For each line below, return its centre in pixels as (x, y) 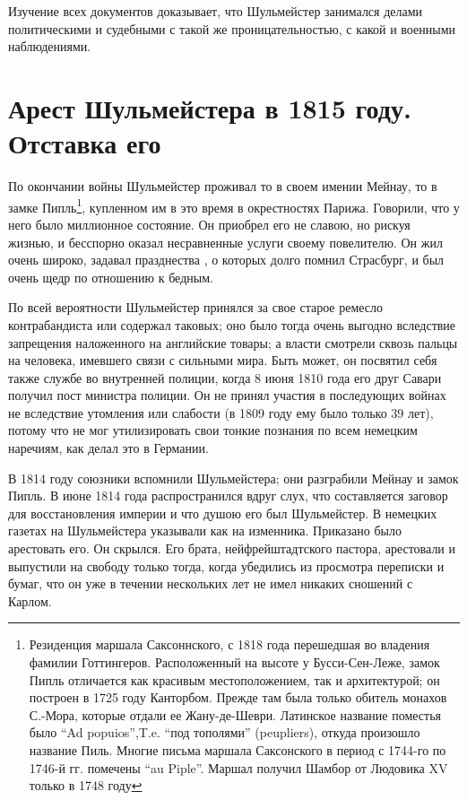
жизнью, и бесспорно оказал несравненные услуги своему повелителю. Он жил (225, 242)
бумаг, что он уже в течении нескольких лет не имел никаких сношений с (211, 583)
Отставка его (85, 143)
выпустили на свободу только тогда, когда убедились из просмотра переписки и (226, 565)
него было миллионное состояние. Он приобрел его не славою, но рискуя (209, 224)
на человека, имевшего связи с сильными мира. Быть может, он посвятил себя (223, 360)
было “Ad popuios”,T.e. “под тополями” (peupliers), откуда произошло (225, 732)
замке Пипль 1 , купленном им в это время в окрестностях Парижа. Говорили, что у (234, 205)
